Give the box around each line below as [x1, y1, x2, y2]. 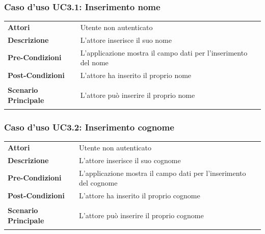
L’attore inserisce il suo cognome [79, 154, 181, 165]
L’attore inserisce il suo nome [80, 34, 172, 45]
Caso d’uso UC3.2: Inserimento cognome [4, 120, 174, 133]
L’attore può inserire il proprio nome [80, 89, 195, 100]
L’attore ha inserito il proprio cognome [79, 190, 200, 201]
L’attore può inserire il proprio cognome [79, 210, 204, 220]
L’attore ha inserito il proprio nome [80, 70, 192, 81]
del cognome [79, 177, 118, 188]
